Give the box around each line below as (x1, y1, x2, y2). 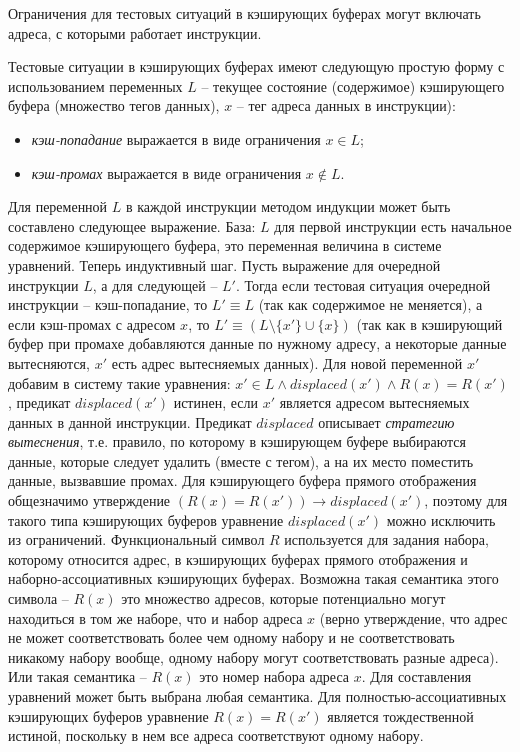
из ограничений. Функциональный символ (8, 529, 265, 550)
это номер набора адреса (199, 666, 350, 687)
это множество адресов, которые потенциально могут (121, 588, 446, 609)
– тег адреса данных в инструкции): (236, 95, 456, 116)
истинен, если (173, 392, 258, 413)
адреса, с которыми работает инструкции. (8, 22, 262, 43)
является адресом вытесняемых (279, 392, 470, 413)
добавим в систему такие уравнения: (8, 372, 231, 393)
